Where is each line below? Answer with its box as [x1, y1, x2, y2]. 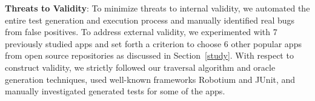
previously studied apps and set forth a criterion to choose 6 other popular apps [5, 37, 302, 50]
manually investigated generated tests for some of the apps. [5, 85, 225, 97]
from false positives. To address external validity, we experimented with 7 [5, 25, 277, 38]
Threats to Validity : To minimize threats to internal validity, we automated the [5, 2, 310, 14]
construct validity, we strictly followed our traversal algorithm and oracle [5, 60, 276, 73]
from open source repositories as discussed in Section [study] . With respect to [5, 49, 294, 62]
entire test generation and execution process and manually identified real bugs [5, 13, 295, 26]
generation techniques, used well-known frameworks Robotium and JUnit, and [5, 73, 296, 85]
